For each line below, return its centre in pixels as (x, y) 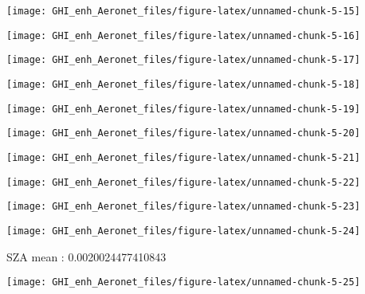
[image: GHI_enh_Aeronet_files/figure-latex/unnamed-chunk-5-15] (183, 11)
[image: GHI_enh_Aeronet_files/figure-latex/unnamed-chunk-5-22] (183, 182)
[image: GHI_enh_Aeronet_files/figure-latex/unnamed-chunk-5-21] (183, 157)
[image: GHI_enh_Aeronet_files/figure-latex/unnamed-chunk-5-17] (183, 60)
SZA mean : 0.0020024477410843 (86, 256)
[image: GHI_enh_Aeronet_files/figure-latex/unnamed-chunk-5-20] (183, 133)
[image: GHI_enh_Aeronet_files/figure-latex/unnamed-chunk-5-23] (183, 207)
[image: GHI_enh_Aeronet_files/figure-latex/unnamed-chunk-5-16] (183, 35)
